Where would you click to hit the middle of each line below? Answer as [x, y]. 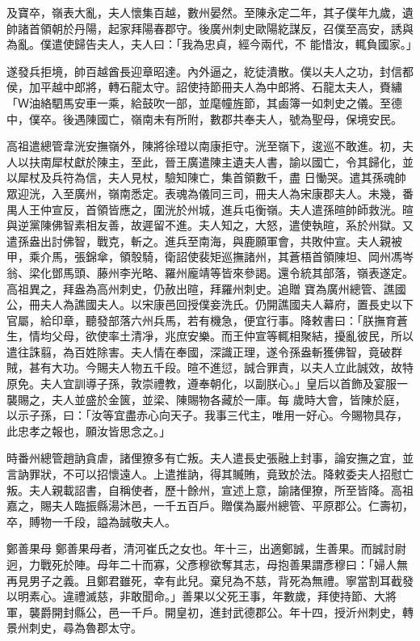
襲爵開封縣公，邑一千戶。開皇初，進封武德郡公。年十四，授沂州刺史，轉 [221, 611]
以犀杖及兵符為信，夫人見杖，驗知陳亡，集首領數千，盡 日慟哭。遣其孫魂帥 [206, 177]
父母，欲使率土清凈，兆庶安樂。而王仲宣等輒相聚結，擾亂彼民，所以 [232, 336]
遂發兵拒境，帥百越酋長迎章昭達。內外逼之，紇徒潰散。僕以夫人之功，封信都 [210, 71]
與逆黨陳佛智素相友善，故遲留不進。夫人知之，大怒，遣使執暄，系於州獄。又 [210, 225]
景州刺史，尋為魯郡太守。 [74, 628]
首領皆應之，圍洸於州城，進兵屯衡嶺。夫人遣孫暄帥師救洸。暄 [249, 209]
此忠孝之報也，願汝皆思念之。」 [88, 430]
